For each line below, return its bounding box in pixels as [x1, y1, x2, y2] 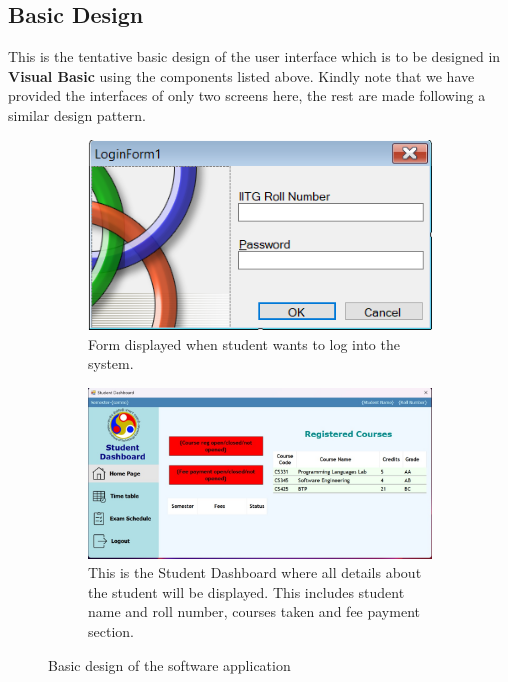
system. [88, 353, 134, 374]
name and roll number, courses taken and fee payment [88, 601, 420, 622]
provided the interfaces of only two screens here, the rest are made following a [8, 85, 486, 106]
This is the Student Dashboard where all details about [88, 562, 422, 583]
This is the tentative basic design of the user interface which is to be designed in [8, 46, 501, 67]
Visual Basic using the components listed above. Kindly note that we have [8, 65, 475, 86]
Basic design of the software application [48, 654, 291, 675]
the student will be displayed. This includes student [88, 581, 405, 602]
